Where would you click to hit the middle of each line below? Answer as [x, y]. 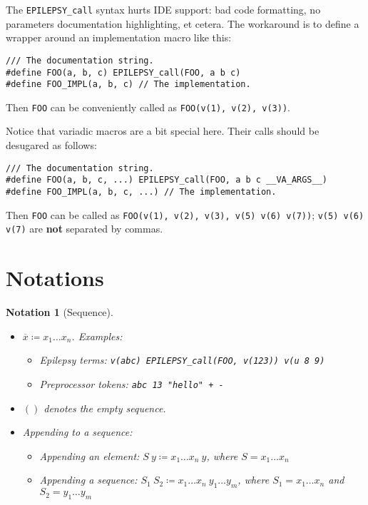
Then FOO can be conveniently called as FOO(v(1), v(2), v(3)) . [148, 107]
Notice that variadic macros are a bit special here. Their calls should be [163, 131]
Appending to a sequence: [77, 432]
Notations [55, 278]
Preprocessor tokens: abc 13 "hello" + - [132, 383]
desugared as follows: [51, 145]
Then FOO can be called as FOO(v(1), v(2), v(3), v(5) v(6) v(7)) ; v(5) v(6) [185, 214]
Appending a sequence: [88, 480]
